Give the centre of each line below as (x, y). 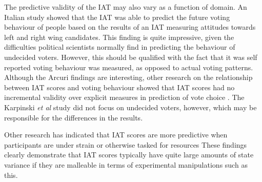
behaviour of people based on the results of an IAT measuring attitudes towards (130, 27)
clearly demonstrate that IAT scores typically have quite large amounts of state (129, 155)
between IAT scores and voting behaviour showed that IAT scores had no (119, 87)
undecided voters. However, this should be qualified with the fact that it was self (131, 57)
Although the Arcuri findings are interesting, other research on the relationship (128, 77)
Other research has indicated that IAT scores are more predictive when (116, 135)
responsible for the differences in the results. (74, 117)
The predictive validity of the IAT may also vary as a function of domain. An (126, 7)
